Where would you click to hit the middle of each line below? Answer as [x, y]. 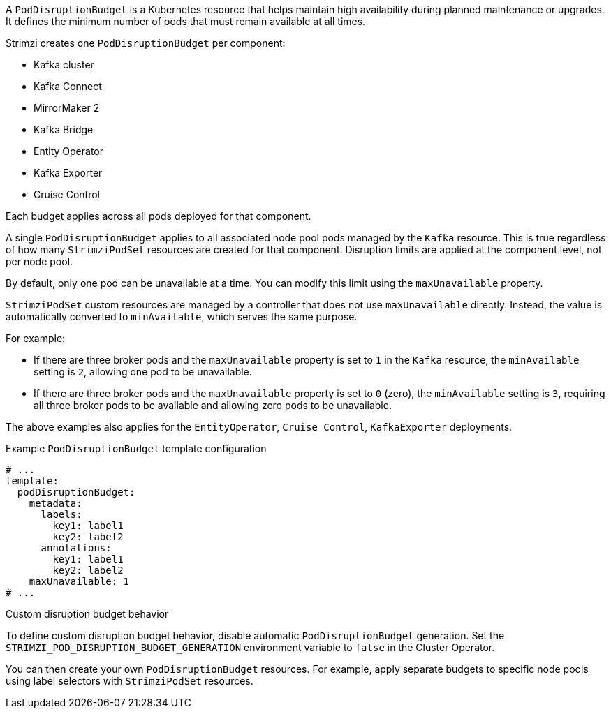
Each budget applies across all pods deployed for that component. [159, 216]
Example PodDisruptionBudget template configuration [136, 448]
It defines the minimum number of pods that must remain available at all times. [186, 21]
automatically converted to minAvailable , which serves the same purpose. [182, 317]
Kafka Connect [68, 86]
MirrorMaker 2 [67, 108]
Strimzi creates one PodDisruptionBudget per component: [146, 43]
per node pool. [39, 261]
